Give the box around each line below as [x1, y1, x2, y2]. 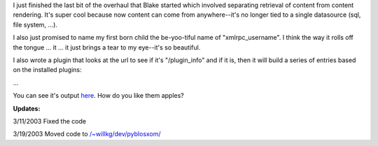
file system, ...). [13, 20, 57, 29]
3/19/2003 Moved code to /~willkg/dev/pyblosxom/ [13, 130, 161, 138]
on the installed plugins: [13, 66, 82, 74]
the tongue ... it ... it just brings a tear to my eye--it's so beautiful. [13, 43, 201, 52]
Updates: [13, 104, 41, 112]
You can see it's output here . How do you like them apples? [13, 92, 185, 100]
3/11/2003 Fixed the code [13, 117, 87, 125]
